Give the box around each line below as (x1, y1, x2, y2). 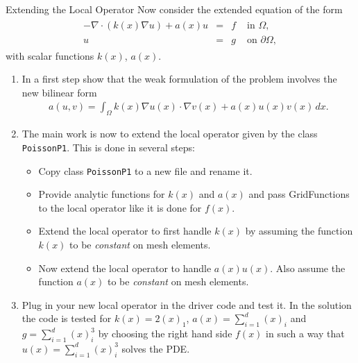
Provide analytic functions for (38, 187, 165, 201)
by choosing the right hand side (98, 326, 232, 341)
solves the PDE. (121, 341, 190, 355)
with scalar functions (6, 48, 94, 62)
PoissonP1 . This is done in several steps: (22, 140, 195, 154)
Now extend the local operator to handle (38, 260, 212, 275)
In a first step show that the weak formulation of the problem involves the (22, 71, 337, 86)
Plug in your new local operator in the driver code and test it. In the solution (22, 297, 352, 312)
